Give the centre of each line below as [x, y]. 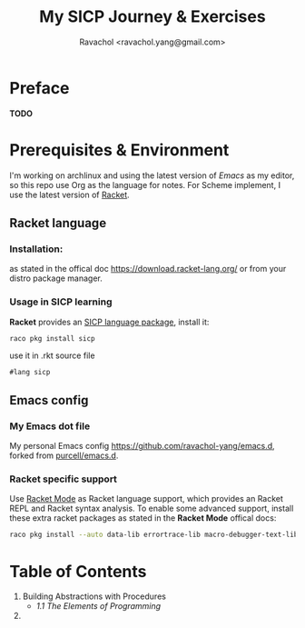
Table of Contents [78, 571]
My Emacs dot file [50, 426]
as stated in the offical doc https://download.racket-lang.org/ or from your [148, 269]
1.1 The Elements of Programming [98, 606]
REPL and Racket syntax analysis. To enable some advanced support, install [152, 508]
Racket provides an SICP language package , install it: [109, 322]
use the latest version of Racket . [69, 194]
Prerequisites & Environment [119, 150]
